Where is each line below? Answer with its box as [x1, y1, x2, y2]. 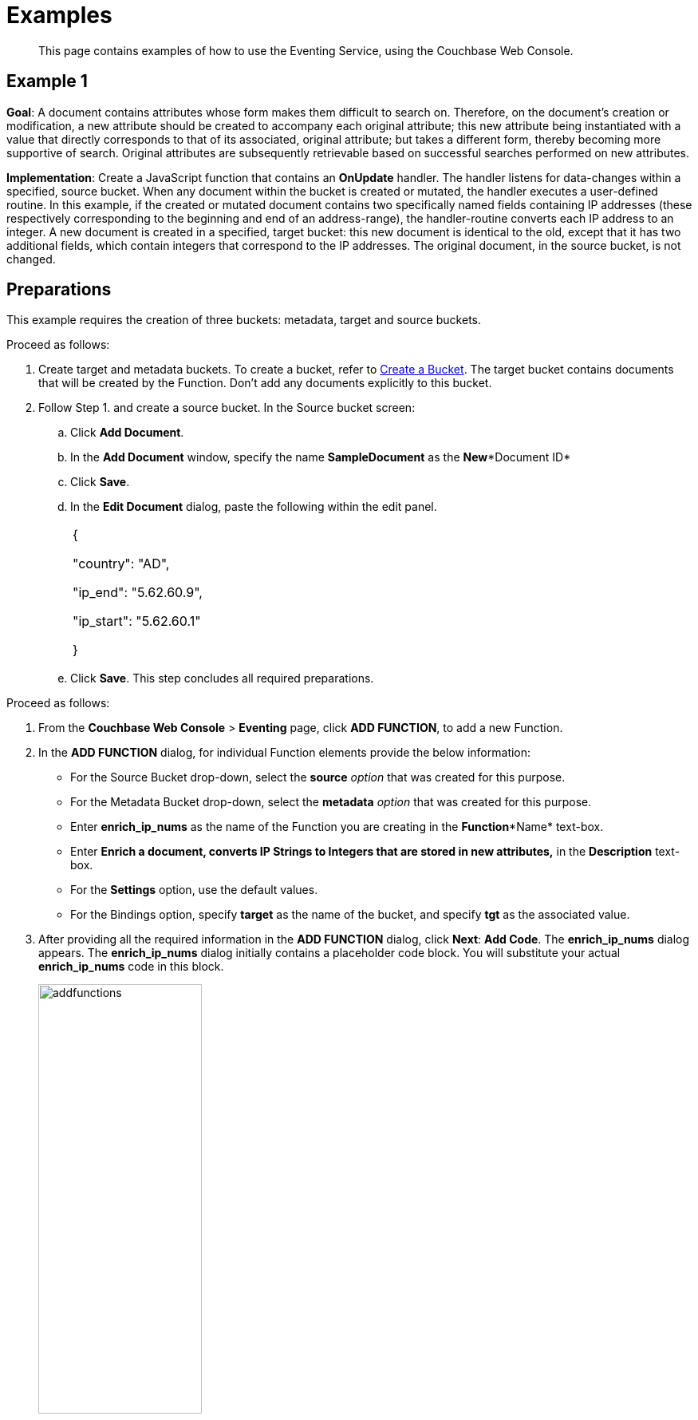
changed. [6, 251, 56, 266]
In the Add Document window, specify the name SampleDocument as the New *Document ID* [70, 450, 571, 465]
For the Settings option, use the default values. [70, 883, 318, 897]
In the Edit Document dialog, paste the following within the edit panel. [70, 500, 437, 514]
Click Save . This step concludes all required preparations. [70, 671, 374, 686]
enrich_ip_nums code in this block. [38, 959, 224, 974]
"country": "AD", [73, 556, 170, 572]
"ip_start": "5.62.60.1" [73, 613, 201, 630]
